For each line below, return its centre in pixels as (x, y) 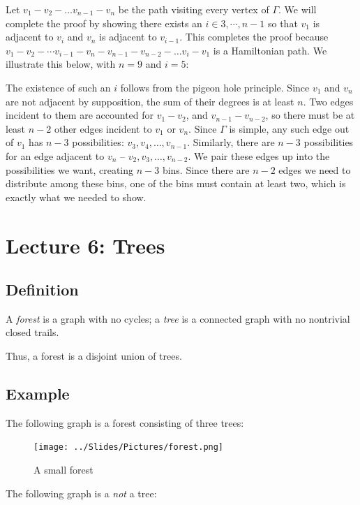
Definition (42, 290)
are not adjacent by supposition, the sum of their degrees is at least (150, 101)
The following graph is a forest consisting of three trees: (125, 422)
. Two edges (328, 101)
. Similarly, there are (231, 142)
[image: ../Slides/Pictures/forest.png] (129, 447)
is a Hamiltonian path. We (270, 50)
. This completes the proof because (254, 37)
